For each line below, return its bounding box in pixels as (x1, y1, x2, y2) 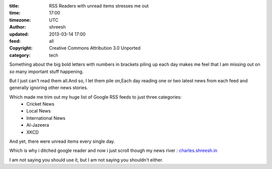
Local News (26, 108, 51, 114)
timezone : (9, 17, 31, 23)
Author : (9, 24, 26, 30)
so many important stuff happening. (9, 68, 84, 74)
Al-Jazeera (26, 122, 49, 128)
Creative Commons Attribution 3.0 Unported (49, 45, 141, 51)
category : (9, 52, 31, 58)
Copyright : (9, 45, 33, 51)
